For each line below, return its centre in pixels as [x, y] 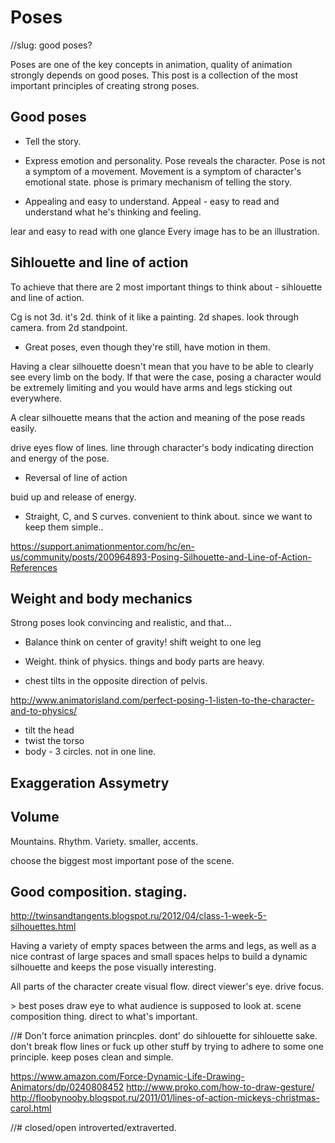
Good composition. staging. [99, 891]
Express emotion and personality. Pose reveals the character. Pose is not [175, 160]
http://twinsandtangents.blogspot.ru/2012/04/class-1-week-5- [138, 916]
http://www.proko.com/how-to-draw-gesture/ [220, 1087]
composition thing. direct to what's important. [104, 1017]
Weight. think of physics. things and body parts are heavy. [144, 662]
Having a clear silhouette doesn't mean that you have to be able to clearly [162, 366]
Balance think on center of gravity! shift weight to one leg [143, 642]
